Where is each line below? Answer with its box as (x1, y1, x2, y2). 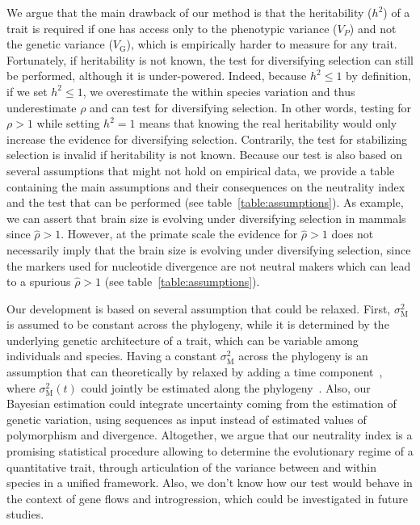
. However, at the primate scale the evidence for (61, 225, 298, 242)
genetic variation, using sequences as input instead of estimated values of (6, 410, 367, 427)
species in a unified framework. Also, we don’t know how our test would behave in (6, 474, 413, 491)
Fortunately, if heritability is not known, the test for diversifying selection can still (6, 51, 414, 68)
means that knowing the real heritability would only (139, 115, 397, 132)
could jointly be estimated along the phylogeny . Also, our (81, 379, 371, 396)
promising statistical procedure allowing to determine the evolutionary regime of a (6, 443, 414, 460)
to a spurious (6, 273, 71, 290)
